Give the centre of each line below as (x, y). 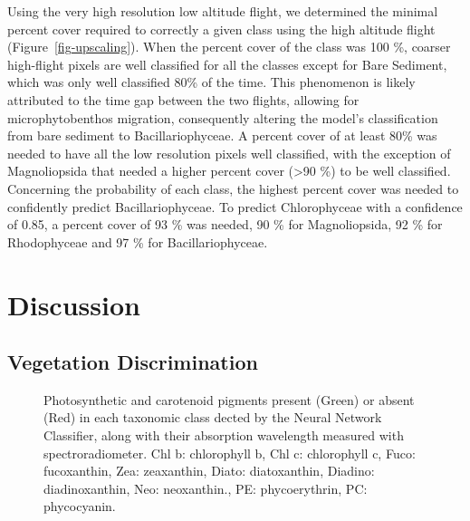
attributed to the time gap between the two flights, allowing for (183, 99)
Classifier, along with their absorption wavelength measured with (224, 435)
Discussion (74, 304)
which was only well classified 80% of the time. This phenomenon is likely (211, 82)
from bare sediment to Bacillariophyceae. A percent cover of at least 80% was (222, 135)
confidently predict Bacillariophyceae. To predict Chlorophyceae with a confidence (235, 206)
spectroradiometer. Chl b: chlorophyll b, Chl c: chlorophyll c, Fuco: (230, 453)
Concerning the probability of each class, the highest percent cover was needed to (233, 188)
